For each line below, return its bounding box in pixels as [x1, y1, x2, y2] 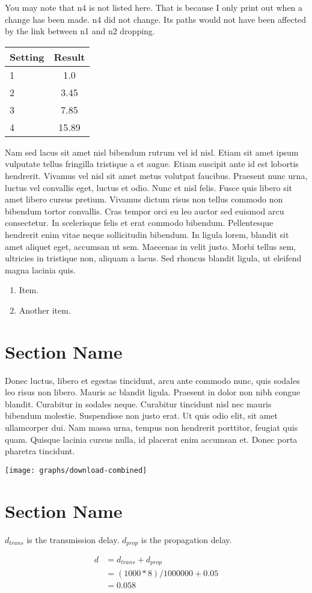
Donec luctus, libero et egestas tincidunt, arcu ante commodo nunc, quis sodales [5, 374, 300, 386]
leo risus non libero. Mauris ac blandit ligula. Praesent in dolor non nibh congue [5, 386, 301, 398]
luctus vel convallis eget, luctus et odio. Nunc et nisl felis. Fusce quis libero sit [5, 181, 292, 193]
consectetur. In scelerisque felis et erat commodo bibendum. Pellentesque [5, 216, 274, 229]
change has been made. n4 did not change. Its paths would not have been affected [5, 13, 307, 25]
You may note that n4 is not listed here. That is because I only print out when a [5, 1, 303, 13]
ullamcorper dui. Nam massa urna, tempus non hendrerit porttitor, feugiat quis [5, 421, 298, 433]
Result [54, 49, 85, 64]
